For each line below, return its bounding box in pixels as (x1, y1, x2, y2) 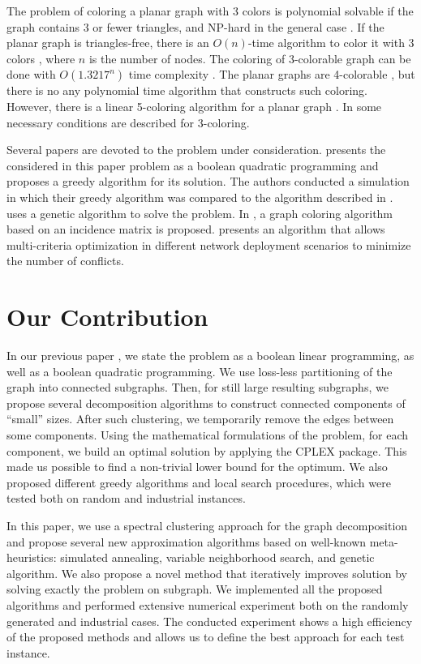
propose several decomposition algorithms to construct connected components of (6, 394, 406, 411)
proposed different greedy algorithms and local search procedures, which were (6, 473, 391, 491)
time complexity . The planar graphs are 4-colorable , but (128, 66, 415, 83)
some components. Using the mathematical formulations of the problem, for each (6, 426, 409, 443)
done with (6, 66, 56, 83)
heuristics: (6, 549, 57, 566)
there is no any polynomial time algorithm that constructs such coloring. (6, 82, 367, 99)
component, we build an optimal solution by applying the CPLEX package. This (6, 442, 407, 459)
